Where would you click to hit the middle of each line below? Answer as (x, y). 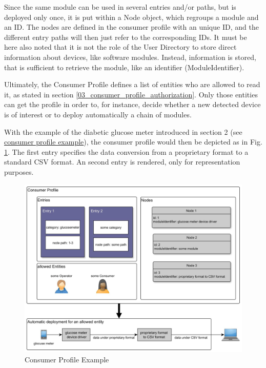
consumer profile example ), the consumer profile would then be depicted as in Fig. (133, 142)
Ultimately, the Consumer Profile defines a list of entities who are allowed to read (132, 84)
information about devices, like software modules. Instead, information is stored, (130, 57)
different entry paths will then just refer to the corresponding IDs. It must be (126, 37)
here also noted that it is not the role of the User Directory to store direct (120, 47)
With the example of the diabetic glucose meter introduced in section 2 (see (123, 131)
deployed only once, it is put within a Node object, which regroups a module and (131, 17)
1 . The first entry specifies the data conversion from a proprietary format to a (126, 151)
